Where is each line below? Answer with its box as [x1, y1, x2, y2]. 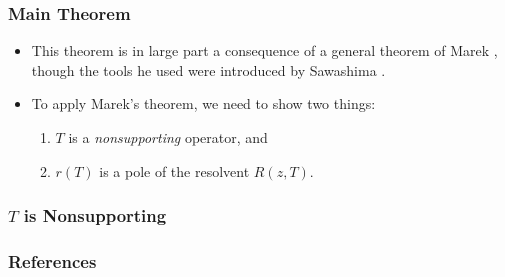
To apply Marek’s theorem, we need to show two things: [31, 93, 376, 114]
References [8, 248, 97, 273]
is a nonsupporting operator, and [68, 127, 268, 147]
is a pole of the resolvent [99, 160, 250, 181]
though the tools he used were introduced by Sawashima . [31, 59, 386, 80]
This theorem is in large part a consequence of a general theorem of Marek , [31, 40, 498, 61]
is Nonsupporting [23, 203, 167, 228]
